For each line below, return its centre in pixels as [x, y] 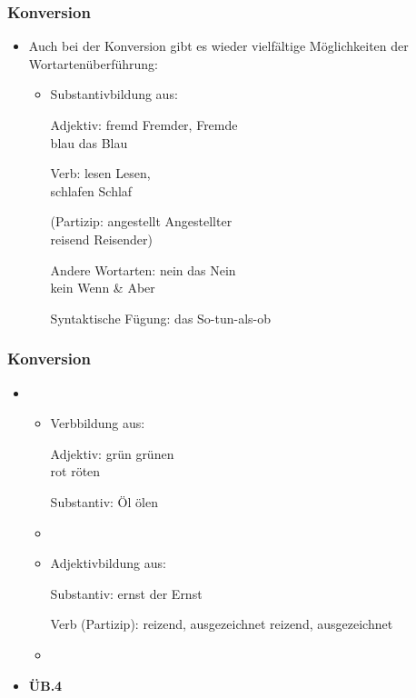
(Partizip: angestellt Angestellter [141, 221]
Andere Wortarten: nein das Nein [143, 269]
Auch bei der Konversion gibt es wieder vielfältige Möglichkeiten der [218, 46]
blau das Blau [89, 142]
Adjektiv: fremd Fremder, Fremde [144, 125]
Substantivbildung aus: [114, 94]
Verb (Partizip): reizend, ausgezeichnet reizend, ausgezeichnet [222, 624]
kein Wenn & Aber [103, 288]
